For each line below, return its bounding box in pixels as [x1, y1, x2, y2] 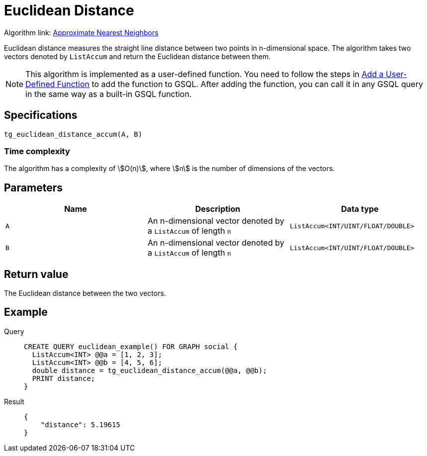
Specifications [4, 109, 78, 122]
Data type [341, 204, 379, 214]
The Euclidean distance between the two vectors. [4, 289, 166, 298]
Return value [4, 268, 69, 280]
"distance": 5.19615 [40, 420, 120, 429]
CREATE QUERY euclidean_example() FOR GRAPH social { [24, 342, 238, 351]
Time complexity [4, 146, 70, 156]
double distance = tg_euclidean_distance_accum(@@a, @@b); [32, 366, 267, 374]
